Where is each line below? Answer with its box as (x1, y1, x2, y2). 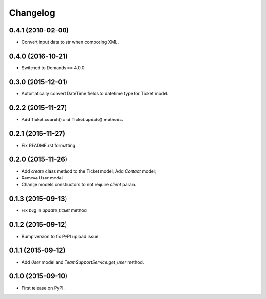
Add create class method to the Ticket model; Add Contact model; (21, 168, 156, 174)
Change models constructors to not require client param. (21, 182, 137, 188)
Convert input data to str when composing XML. (21, 39, 119, 45)
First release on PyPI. (21, 285, 65, 291)
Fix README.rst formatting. (21, 142, 77, 148)
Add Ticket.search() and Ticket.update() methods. (21, 116, 123, 122)
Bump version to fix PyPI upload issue (21, 234, 99, 239)
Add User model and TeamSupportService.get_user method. (21, 259, 144, 265)
